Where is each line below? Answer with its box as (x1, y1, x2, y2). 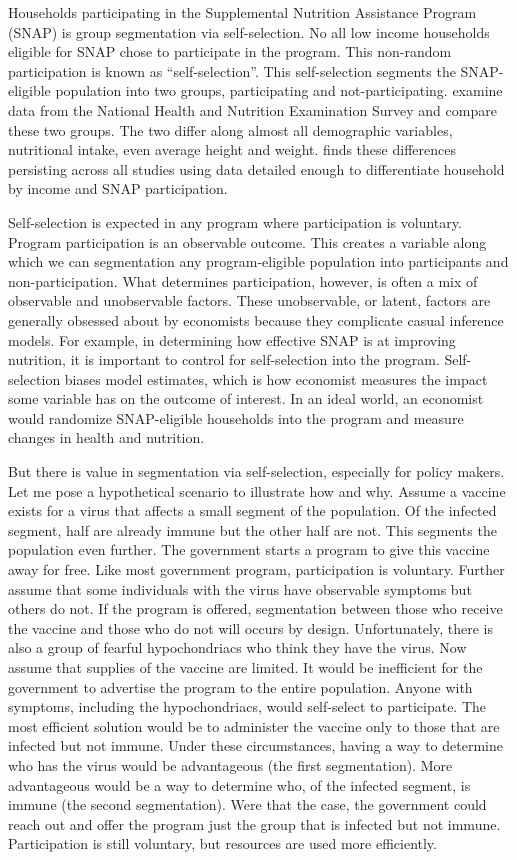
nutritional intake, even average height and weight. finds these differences (8, 139, 456, 160)
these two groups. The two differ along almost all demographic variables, (8, 119, 453, 140)
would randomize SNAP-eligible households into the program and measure (8, 407, 464, 428)
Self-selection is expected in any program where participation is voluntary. (8, 211, 462, 232)
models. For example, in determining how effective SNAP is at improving (8, 329, 456, 350)
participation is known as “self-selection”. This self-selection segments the (8, 60, 456, 81)
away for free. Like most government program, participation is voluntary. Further (8, 559, 505, 580)
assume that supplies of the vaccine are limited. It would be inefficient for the (8, 657, 483, 677)
